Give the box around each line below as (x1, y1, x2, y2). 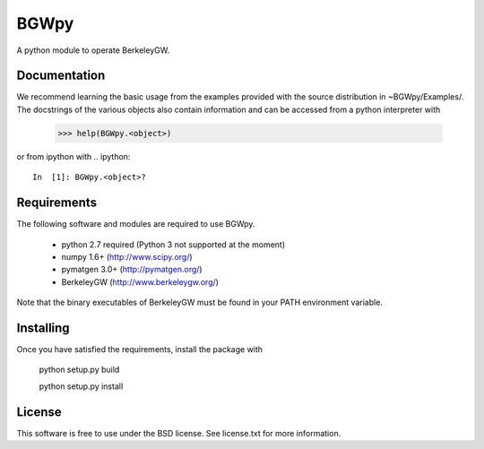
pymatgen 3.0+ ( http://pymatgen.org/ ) (61, 264, 203, 275)
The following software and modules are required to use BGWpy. (16, 219, 255, 229)
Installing (16, 320, 71, 335)
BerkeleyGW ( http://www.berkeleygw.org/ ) (61, 276, 220, 287)
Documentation (16, 68, 106, 83)
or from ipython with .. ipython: (16, 151, 131, 161)
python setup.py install (39, 381, 124, 392)
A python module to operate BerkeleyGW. (16, 45, 170, 56)
